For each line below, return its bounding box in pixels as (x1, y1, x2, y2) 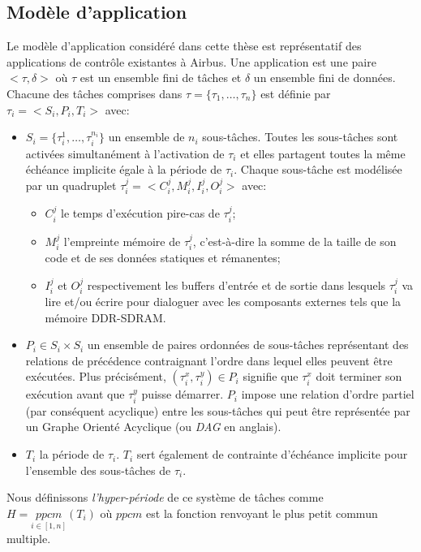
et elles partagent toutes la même (240, 144, 406, 162)
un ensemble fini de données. (253, 69, 396, 86)
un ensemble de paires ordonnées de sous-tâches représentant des (87, 336, 409, 353)
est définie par (260, 84, 331, 101)
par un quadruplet (25, 176, 117, 193)
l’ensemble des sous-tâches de (25, 461, 171, 478)
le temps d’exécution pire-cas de (61, 205, 220, 222)
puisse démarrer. (141, 386, 224, 403)
